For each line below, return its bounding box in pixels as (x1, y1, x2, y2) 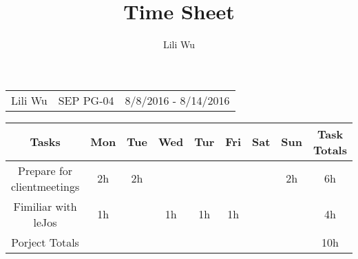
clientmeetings (11, 178, 80, 194)
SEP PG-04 (58, 92, 114, 108)
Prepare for (18, 162, 73, 178)
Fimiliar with (13, 198, 77, 214)
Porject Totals (11, 234, 79, 250)
